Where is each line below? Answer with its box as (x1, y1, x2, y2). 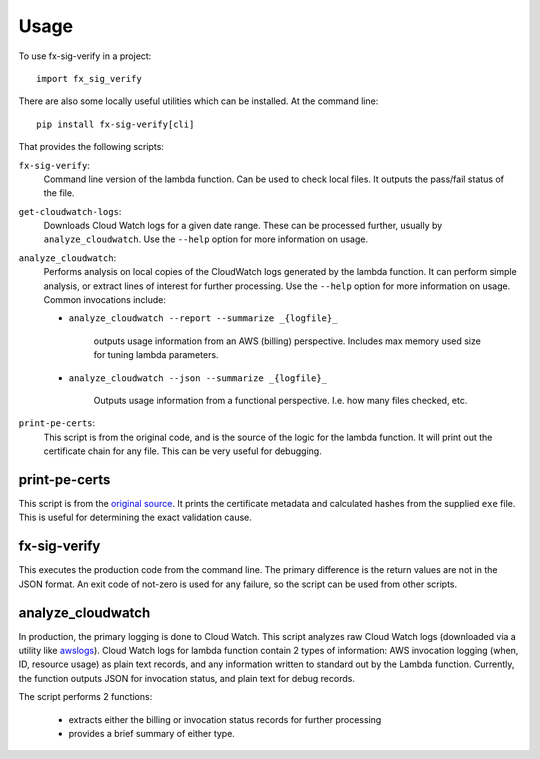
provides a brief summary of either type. (68, 727, 235, 739)
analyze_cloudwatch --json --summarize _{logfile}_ (68, 372, 328, 384)
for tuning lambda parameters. (93, 349, 219, 361)
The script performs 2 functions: (18, 691, 153, 703)
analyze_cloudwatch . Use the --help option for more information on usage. (43, 233, 369, 245)
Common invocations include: (43, 294, 167, 306)
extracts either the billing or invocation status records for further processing (68, 713, 382, 725)
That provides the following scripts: (18, 141, 165, 153)
